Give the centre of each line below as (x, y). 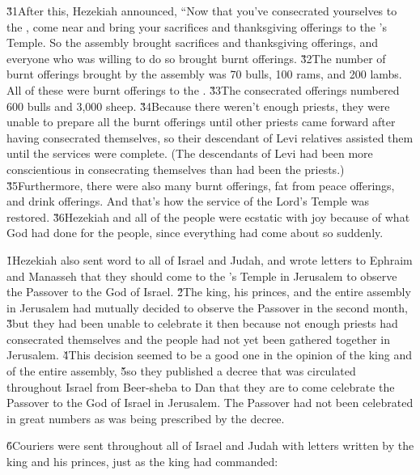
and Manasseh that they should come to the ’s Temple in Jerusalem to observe (202, 276)
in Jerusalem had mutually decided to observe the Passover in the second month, (207, 307)
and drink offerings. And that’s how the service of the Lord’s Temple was (188, 201)
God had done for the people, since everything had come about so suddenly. (195, 233)
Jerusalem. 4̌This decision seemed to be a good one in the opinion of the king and (210, 355)
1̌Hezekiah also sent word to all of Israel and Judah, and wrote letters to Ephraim (210, 259)
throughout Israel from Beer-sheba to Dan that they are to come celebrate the (201, 386)
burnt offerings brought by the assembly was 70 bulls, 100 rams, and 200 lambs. (204, 74)
